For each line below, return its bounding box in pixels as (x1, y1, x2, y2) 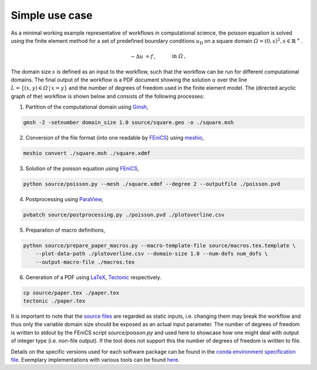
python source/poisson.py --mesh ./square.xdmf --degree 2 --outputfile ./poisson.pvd (23, 181, 281, 187)
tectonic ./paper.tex (23, 298, 86, 304)
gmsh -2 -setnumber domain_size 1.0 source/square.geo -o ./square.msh (23, 119, 234, 126)
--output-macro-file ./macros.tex (35, 259, 135, 265)
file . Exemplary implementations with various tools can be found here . (11, 357, 180, 364)
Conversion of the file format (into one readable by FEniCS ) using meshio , (25, 134, 204, 141)
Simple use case (11, 9, 93, 22)
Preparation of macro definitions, (25, 226, 106, 233)
